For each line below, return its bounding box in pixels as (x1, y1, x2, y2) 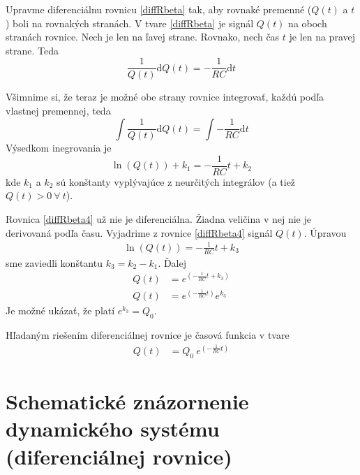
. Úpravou (303, 225, 347, 240)
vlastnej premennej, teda (6, 103, 111, 118)
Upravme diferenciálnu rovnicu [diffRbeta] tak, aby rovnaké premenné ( (6, 2, 312, 16)
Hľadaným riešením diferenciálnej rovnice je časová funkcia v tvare (6, 328, 290, 342)
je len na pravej (289, 29, 356, 44)
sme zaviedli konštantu (6, 255, 103, 270)
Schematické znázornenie (6, 387, 249, 416)
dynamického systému (6, 414, 220, 443)
